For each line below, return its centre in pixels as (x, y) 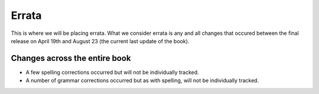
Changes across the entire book (71, 58)
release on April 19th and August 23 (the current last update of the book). (100, 41)
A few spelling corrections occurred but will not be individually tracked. (112, 72)
